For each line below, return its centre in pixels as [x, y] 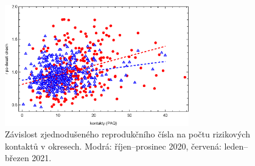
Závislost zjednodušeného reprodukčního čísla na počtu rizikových [127, 134]
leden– [236, 146]
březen [17, 158]
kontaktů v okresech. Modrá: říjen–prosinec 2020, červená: [113, 146]
